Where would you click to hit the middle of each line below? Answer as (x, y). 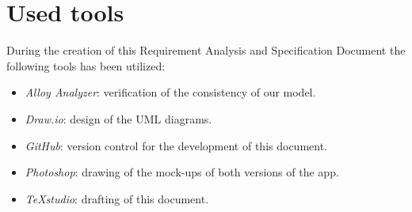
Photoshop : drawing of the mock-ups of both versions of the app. (182, 172)
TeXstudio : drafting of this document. (117, 198)
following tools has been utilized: (86, 65)
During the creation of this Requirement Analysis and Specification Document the (206, 50)
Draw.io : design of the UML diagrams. (118, 118)
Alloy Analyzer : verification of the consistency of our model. (170, 92)
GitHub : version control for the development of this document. (176, 145)
